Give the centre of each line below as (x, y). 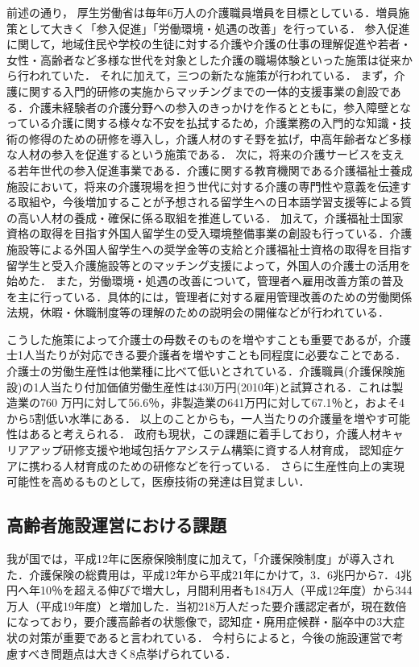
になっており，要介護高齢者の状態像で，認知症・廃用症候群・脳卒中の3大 (200, 621)
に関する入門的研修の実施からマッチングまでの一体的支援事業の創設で (203, 91)
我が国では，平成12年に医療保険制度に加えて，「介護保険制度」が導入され (201, 559)
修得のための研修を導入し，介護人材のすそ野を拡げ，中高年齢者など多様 (220, 138)
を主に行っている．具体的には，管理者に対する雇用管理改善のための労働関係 (209, 296)
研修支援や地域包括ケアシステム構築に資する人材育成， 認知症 (228, 450)
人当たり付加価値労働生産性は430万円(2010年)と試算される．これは (216, 386)
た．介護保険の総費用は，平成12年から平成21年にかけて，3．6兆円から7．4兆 (209, 574)
